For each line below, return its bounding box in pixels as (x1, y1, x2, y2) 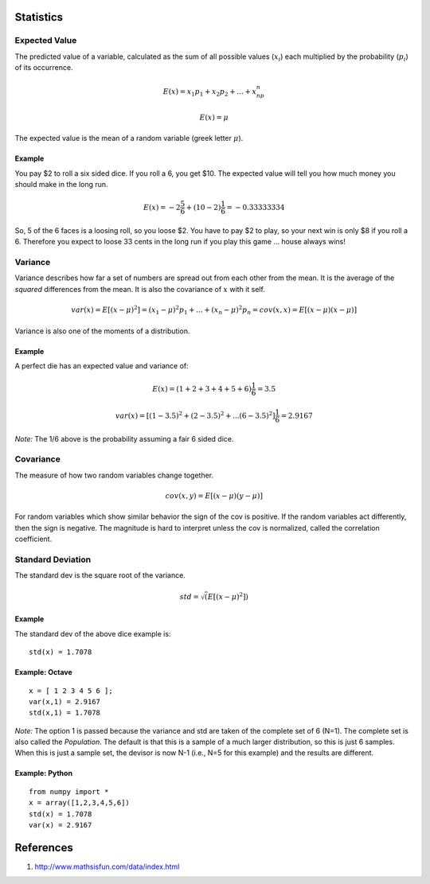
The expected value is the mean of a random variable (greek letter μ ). (14, 134, 244, 143)
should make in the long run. (14, 179, 108, 189)
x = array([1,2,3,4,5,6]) (29, 798, 131, 808)
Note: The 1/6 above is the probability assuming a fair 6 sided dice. (14, 434, 234, 443)
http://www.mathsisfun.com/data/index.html (34, 862, 180, 871)
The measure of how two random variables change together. (14, 470, 214, 480)
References (14, 840, 73, 855)
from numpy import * (29, 787, 109, 796)
